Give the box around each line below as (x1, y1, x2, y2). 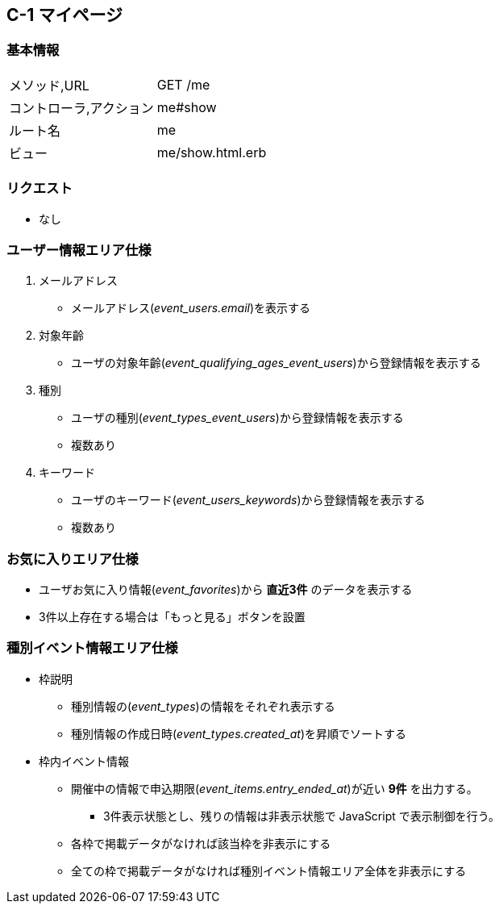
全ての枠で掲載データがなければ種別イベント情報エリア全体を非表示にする (71, 863, 467, 878)
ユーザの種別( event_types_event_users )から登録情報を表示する (71, 411, 404, 425)
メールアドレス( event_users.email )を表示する (71, 301, 311, 315)
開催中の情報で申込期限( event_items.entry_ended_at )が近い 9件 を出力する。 (71, 781, 478, 795)
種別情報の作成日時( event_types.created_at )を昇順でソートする (71, 726, 407, 741)
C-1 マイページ (6, 5, 123, 25)
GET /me (156, 76, 210, 93)
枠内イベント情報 (39, 753, 129, 768)
